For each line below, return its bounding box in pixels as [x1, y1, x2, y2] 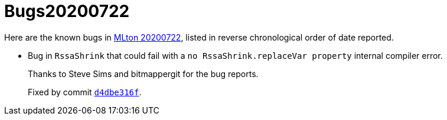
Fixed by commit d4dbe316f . [28, 86, 142, 97]
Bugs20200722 [4, 1, 130, 21]
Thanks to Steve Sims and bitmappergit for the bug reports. [28, 68, 259, 79]
